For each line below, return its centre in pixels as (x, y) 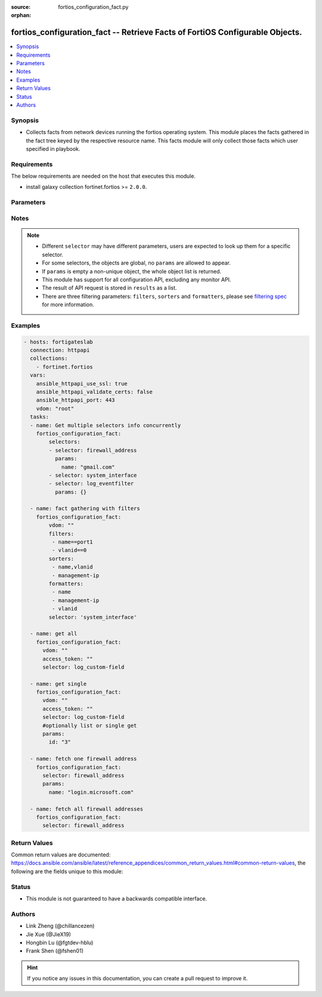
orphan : (21, 15)
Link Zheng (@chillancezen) (60, 926)
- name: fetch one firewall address (83, 759)
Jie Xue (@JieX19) (49, 934)
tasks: (40, 417)
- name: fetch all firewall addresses (86, 809)
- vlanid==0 (69, 550)
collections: (49, 358)
